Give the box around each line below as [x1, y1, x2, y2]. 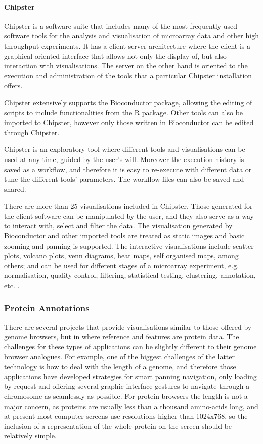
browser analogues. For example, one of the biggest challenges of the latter [4, 351, 235, 361]
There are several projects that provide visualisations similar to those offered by [4, 321, 252, 332]
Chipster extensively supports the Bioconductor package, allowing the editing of [4, 97, 252, 107]
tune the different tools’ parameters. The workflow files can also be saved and [4, 174, 244, 184]
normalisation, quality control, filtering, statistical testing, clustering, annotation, [4, 270, 256, 280]
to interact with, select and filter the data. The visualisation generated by [4, 220, 233, 231]
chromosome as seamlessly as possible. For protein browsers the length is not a [4, 391, 248, 401]
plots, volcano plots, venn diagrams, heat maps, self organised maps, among [4, 250, 239, 261]
